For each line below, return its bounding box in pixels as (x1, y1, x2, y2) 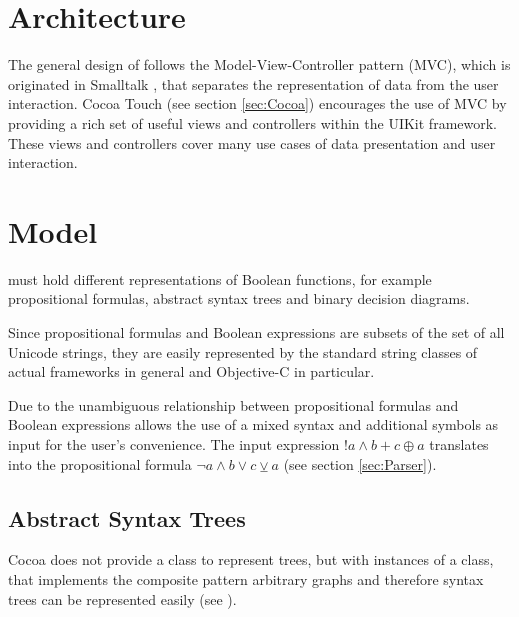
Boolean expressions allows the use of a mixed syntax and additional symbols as (8, 414, 499, 435)
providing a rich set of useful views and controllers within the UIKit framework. (8, 112, 498, 133)
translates (429, 433, 489, 454)
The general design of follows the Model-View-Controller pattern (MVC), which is (8, 54, 511, 75)
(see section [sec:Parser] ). (283, 453, 437, 474)
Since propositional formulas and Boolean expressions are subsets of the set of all (8, 322, 505, 342)
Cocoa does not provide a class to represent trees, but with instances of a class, (8, 549, 494, 570)
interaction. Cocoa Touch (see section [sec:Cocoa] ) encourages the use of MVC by (8, 93, 507, 114)
